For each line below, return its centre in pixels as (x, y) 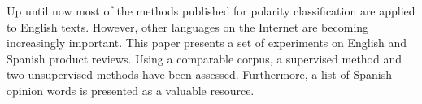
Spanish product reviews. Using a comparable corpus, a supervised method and (204, 58)
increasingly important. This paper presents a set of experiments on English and (207, 43)
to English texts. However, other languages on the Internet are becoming (188, 26)
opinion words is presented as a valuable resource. (131, 90)
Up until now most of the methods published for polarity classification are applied (211, 11)
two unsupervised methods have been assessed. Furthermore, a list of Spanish (199, 74)
